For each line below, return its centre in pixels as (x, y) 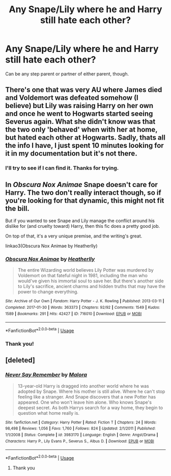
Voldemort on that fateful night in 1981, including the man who (82, 276)
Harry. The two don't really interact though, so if (83, 192)
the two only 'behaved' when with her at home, (81, 130)
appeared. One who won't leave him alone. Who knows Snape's (84, 402)
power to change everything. (48, 292)
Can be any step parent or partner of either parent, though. (67, 74)
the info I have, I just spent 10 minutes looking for (84, 146)
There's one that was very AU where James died (84, 90)
